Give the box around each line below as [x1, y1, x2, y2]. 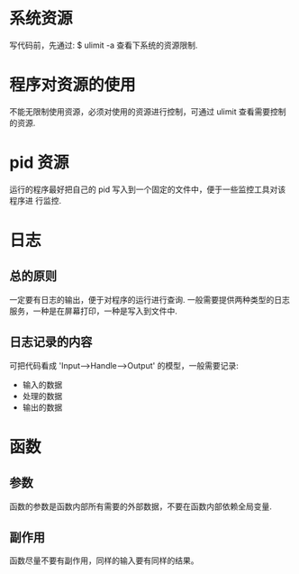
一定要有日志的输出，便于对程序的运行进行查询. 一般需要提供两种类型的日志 [9, 294, 290, 305]
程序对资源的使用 [9, 75, 137, 96]
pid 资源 [9, 152, 69, 173]
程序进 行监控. [9, 195, 61, 205]
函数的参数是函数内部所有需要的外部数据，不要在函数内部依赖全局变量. [9, 501, 273, 512]
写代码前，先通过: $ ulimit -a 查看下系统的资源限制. [9, 40, 198, 50]
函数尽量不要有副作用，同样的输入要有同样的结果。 [9, 555, 199, 566]
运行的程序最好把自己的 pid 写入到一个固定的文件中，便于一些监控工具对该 [9, 184, 286, 195]
